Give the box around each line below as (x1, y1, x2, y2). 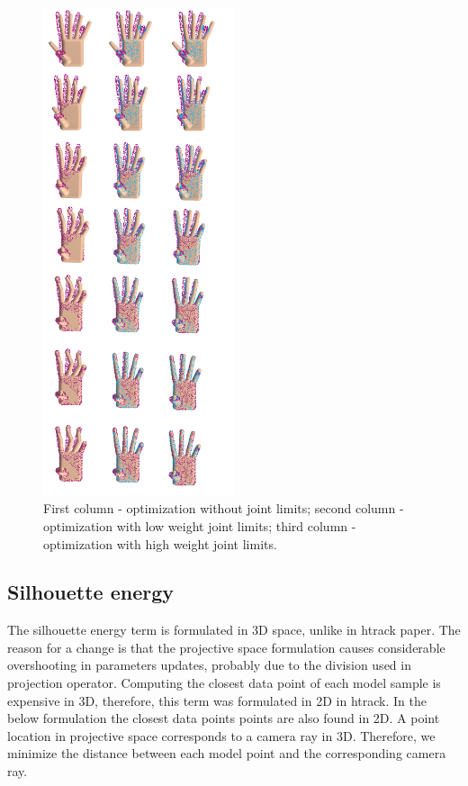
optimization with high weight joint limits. (43, 534, 277, 553)
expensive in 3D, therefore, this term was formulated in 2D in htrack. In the (7, 691, 427, 709)
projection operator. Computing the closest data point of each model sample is (7, 673, 441, 692)
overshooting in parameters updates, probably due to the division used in (7, 655, 411, 674)
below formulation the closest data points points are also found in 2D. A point (7, 709, 440, 727)
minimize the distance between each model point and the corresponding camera (7, 744, 446, 763)
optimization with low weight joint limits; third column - (43, 516, 356, 535)
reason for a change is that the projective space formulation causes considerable (7, 637, 445, 656)
